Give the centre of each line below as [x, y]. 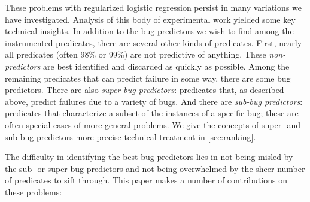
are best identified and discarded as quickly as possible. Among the [166, 66]
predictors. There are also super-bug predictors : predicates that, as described [145, 90]
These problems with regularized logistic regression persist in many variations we [153, 7]
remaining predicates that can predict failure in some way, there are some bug [148, 78]
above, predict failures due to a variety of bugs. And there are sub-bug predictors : [154, 101]
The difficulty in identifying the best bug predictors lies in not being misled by [149, 157]
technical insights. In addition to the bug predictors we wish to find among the [149, 31]
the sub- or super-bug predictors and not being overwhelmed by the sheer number [155, 168]
